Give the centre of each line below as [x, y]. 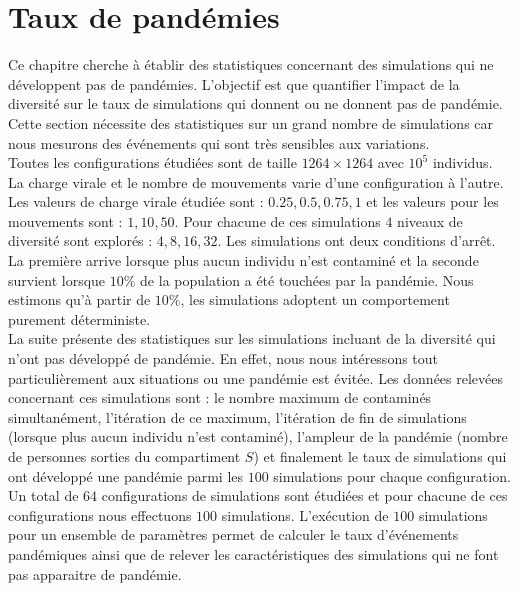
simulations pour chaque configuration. [392, 475]
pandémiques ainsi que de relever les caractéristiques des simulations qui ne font [253, 553]
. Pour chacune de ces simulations [277, 220]
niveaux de [430, 220]
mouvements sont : [65, 220]
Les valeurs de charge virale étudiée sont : [136, 201]
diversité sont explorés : [80, 240]
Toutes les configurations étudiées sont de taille [152, 162]
